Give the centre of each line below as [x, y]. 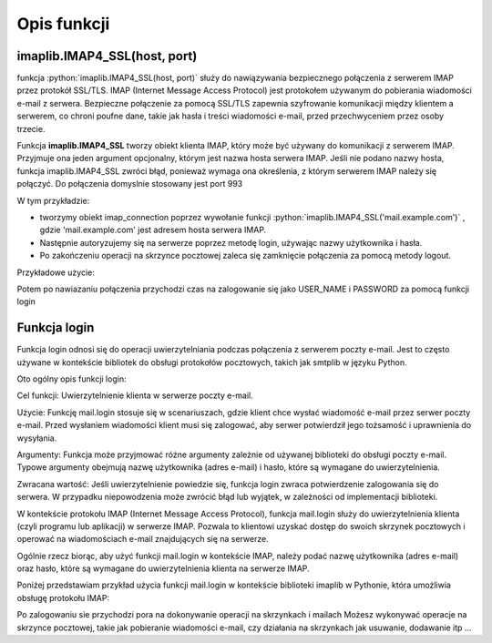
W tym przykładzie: [53, 200]
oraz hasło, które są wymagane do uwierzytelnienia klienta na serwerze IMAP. [163, 568]
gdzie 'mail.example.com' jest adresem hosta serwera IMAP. [153, 230]
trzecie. [31, 128]
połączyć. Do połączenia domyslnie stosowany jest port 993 [130, 184]
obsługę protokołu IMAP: [63, 597]
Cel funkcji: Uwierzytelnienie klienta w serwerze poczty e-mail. [135, 395]
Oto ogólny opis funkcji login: [72, 379]
